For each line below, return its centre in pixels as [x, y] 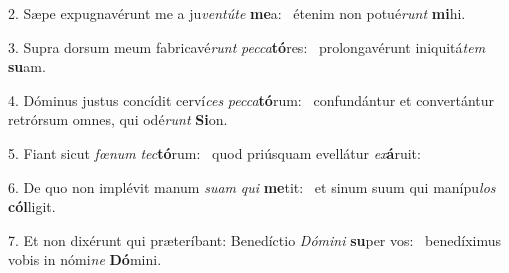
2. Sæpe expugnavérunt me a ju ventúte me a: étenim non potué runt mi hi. [237, 13]
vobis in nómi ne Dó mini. [85, 259]
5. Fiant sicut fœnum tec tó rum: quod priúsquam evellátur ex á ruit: [214, 152]
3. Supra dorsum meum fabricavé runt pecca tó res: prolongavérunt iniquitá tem [247, 46]
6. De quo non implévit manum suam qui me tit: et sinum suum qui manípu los [252, 186]
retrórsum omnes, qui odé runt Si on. [118, 119]
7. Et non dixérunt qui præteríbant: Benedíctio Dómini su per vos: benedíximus [255, 239]
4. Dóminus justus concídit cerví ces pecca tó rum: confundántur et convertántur [251, 99]
